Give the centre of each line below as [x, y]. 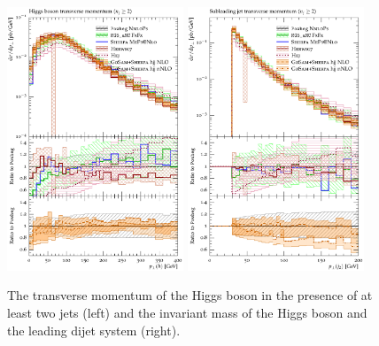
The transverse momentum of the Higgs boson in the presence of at [190, 295]
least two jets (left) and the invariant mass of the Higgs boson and [187, 313]
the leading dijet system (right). [94, 330]
